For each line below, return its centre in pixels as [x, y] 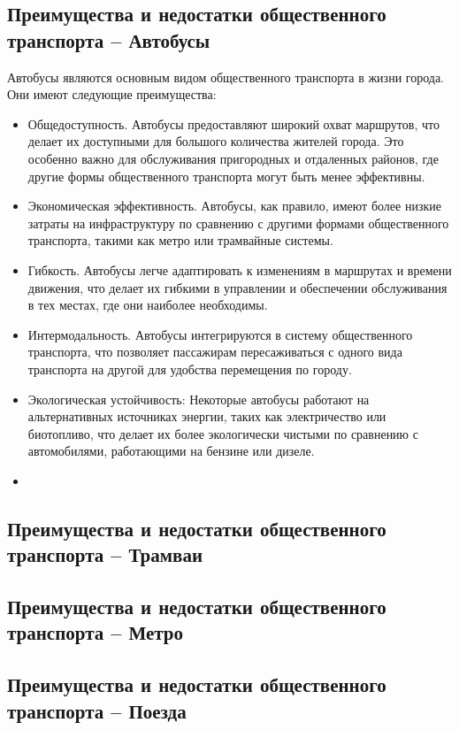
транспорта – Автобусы [109, 39]
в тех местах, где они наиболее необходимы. [148, 305]
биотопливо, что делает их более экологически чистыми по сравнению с [223, 433]
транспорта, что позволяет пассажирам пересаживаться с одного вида [215, 352]
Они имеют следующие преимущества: [112, 94]
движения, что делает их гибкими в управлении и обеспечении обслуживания [237, 287]
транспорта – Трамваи [105, 554]
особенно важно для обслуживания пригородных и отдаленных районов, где [233, 158]
